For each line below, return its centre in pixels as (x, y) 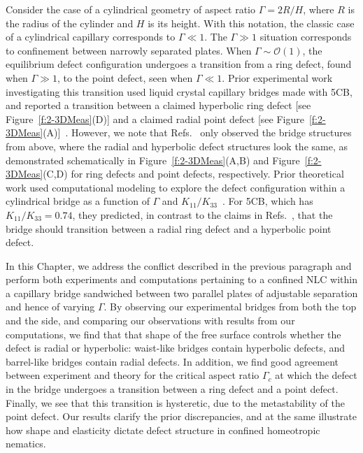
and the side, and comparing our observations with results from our (150, 321)
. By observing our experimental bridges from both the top (230, 307)
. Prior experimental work (277, 77)
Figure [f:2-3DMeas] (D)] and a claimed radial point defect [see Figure (155, 118)
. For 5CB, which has (268, 201)
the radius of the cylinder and (70, 23)
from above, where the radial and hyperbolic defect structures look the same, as (177, 146)
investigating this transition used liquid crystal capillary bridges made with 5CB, (179, 91)
